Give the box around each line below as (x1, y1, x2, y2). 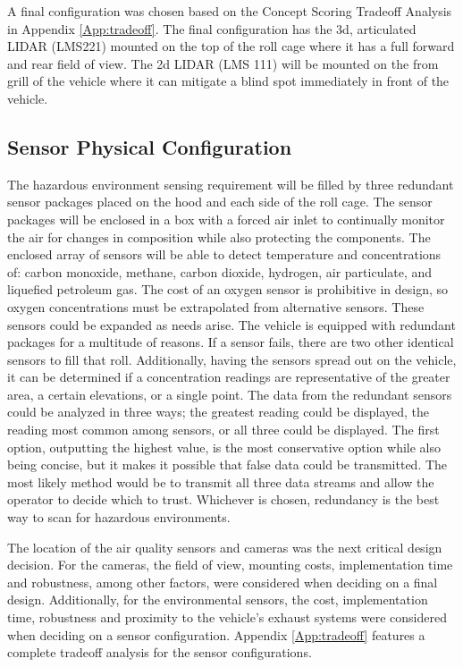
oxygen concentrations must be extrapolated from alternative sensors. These (7, 297, 425, 316)
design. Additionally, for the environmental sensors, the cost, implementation (7, 590, 428, 609)
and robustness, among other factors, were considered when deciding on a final (7, 572, 438, 591)
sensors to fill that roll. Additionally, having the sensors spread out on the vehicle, (7, 350, 457, 368)
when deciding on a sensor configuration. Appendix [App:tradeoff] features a (7, 625, 425, 644)
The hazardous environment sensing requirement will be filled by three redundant (7, 174, 454, 193)
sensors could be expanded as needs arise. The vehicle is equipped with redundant (7, 315, 456, 333)
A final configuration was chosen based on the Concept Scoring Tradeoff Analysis (7, 2, 452, 20)
